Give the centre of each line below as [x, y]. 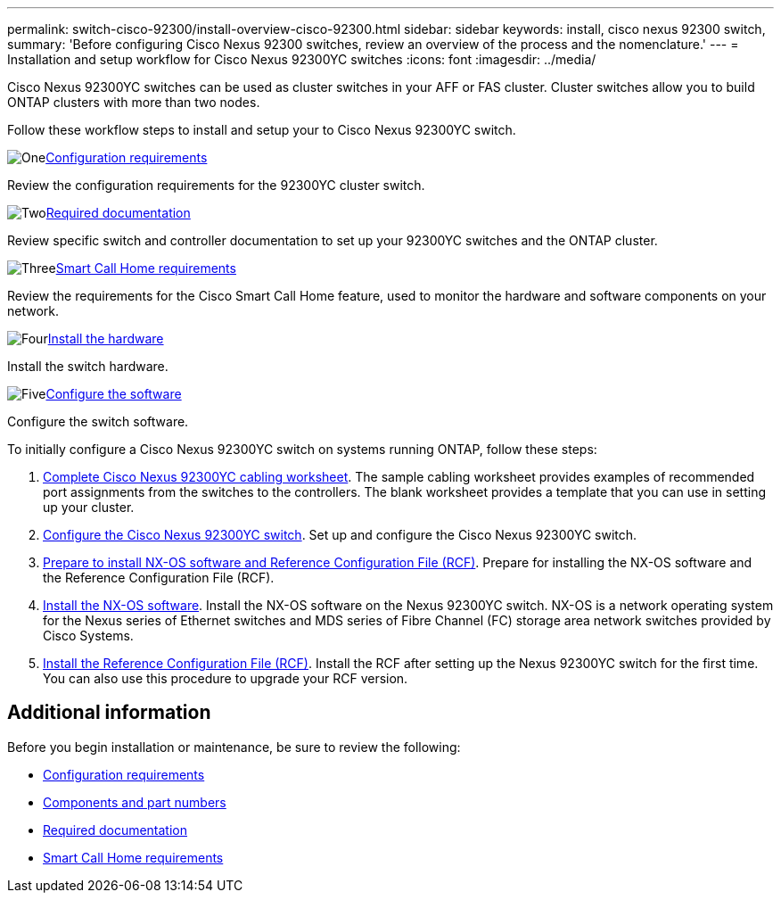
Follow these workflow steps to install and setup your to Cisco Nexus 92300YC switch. [262, 130]
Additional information [109, 713]
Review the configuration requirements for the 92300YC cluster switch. [216, 185]
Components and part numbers [135, 802]
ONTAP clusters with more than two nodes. [134, 102]
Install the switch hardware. [88, 366]
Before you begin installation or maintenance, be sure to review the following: [234, 747]
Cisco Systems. [88, 636]
